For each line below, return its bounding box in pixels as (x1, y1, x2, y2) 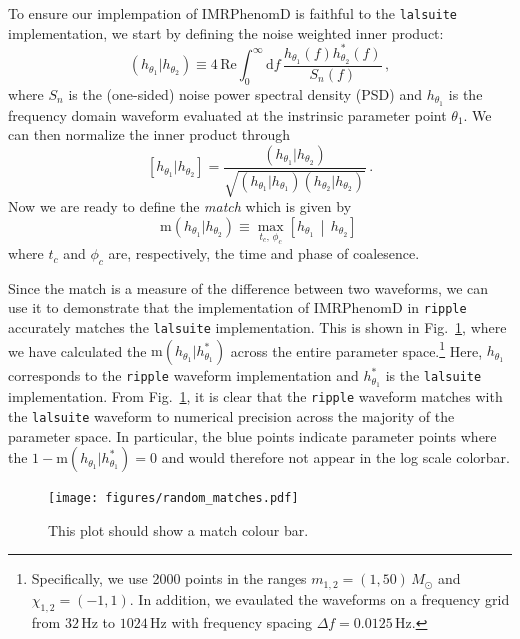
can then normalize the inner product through (8, 124, 291, 145)
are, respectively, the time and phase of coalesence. (108, 243, 420, 264)
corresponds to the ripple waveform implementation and (8, 365, 359, 386)
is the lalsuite (385, 365, 482, 386)
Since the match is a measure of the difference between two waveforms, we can (8, 277, 489, 298)
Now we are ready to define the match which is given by (8, 196, 352, 217)
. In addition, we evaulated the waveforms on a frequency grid (129, 588, 510, 609)
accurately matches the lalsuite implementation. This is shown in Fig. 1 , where (8, 317, 507, 338)
